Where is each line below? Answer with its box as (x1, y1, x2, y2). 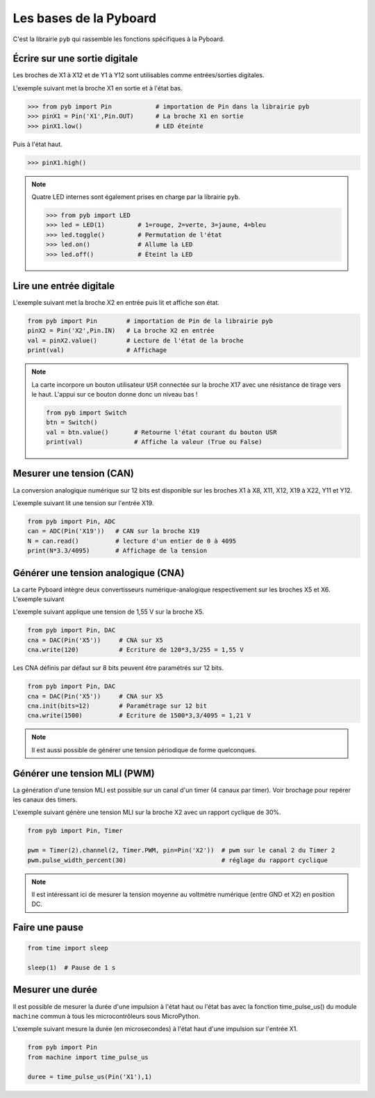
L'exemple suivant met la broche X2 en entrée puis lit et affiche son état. (12, 299, 220, 306)
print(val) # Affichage (27, 347, 167, 354)
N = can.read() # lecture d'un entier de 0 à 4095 (27, 536, 237, 545)
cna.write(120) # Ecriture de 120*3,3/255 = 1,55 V (27, 646, 244, 654)
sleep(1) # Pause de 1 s (27, 964, 116, 972)
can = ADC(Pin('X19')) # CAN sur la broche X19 (27, 527, 200, 535)
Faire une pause (12, 922, 83, 934)
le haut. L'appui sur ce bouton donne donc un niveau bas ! (31, 390, 198, 398)
